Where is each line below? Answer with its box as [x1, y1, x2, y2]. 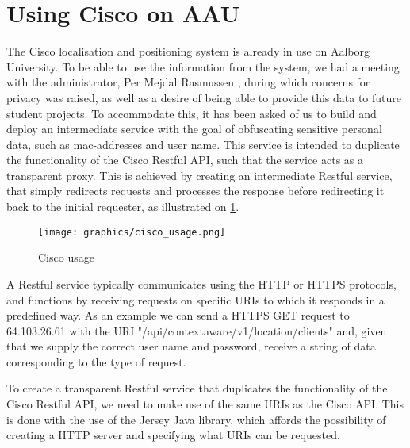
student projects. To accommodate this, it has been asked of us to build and [6, 105, 377, 121]
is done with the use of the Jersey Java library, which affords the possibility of [6, 411, 386, 427]
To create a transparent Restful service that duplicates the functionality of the [6, 380, 388, 396]
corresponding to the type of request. [6, 353, 186, 370]
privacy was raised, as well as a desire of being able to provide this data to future [6, 89, 402, 105]
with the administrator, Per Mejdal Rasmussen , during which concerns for [6, 74, 370, 90]
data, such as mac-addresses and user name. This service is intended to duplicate [6, 136, 400, 152]
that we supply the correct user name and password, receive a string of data [6, 338, 376, 354]
